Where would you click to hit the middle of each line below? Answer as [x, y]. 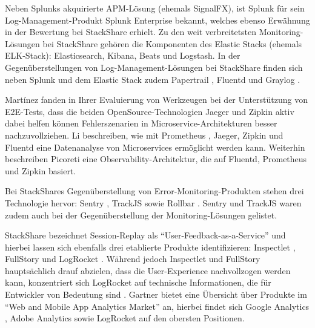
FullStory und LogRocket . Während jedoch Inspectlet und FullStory [133, 259]
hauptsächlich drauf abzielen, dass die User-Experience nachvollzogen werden [148, 270]
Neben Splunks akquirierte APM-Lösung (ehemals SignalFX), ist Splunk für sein [155, 8]
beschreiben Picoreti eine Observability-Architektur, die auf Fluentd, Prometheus [156, 159]
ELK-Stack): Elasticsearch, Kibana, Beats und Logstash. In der [123, 55]
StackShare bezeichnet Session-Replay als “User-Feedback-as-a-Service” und [145, 235]
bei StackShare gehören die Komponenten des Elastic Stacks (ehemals [172, 43]
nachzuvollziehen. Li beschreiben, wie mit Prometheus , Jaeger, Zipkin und [144, 135]
